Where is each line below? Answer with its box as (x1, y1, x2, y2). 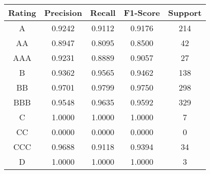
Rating (8, 7, 36, 18)
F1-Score (123, 7, 160, 18)
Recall (90, 7, 116, 18)
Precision (44, 7, 82, 18)
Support (168, 7, 202, 18)
